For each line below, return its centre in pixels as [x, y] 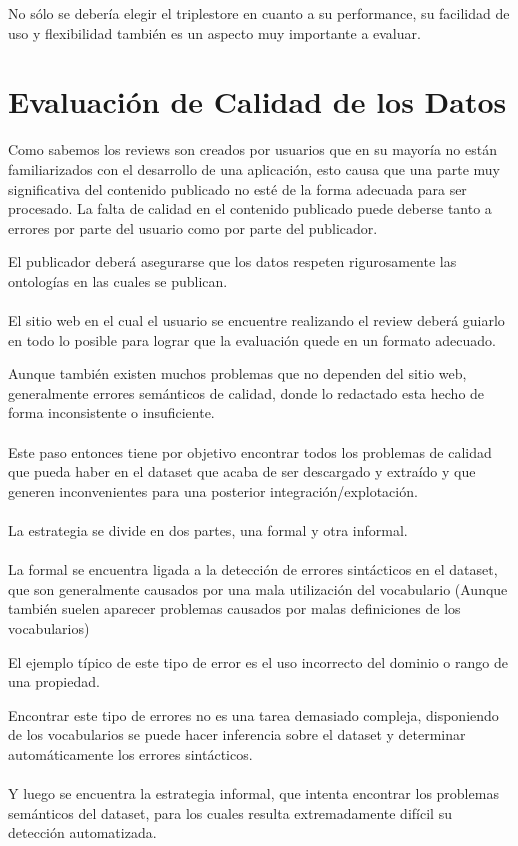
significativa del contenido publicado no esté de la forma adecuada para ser [237, 188]
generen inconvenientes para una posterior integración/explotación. [213, 490]
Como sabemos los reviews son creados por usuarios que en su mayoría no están [252, 149]
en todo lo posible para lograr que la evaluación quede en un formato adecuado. [252, 339]
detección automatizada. [82, 832]
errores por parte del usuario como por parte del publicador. [193, 227]
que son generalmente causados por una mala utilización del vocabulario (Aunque [258, 588]
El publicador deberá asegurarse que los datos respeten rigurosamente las [232, 261]
